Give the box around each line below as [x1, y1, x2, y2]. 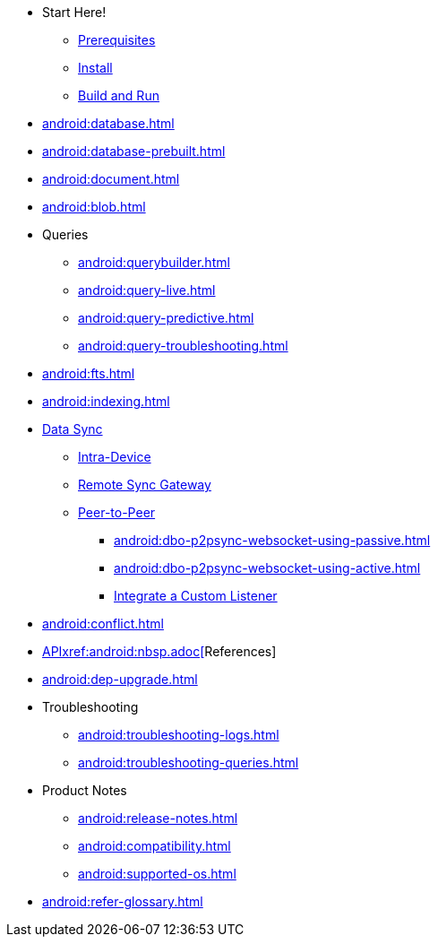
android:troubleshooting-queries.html [78, 755, 299, 770]
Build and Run [78, 88, 159, 103]
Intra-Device [78, 449, 151, 464]
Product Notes [42, 783, 127, 798]
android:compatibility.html [78, 838, 231, 853]
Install [78, 60, 113, 75]
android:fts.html [42, 366, 135, 381]
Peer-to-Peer [78, 505, 156, 520]
